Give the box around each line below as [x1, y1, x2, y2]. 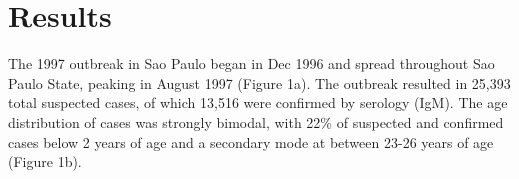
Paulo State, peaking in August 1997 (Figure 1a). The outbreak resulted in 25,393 [8, 72, 511, 93]
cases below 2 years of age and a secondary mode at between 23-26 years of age [8, 131, 494, 152]
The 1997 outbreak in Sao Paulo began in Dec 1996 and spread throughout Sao [8, 53, 495, 74]
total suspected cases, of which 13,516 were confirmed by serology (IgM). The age [8, 92, 508, 113]
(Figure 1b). [8, 151, 82, 172]
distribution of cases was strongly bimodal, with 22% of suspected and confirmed [8, 111, 504, 132]
